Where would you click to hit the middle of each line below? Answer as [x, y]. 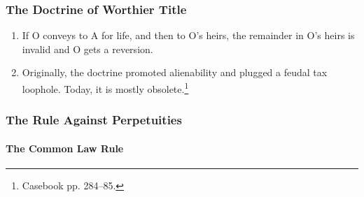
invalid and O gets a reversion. [87, 49]
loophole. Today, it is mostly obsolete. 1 [105, 88]
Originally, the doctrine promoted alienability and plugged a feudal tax [175, 72]
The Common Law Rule [65, 148]
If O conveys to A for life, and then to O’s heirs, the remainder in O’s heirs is [188, 35]
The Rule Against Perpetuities [94, 120]
